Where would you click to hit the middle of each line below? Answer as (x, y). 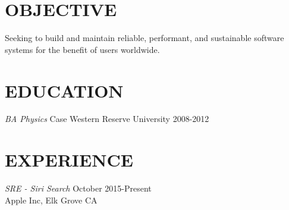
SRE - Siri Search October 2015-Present (78, 188)
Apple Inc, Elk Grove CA (51, 200)
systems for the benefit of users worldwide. (82, 49)
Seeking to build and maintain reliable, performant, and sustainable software (144, 38)
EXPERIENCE (69, 160)
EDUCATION (64, 90)
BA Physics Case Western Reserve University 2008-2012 (107, 119)
